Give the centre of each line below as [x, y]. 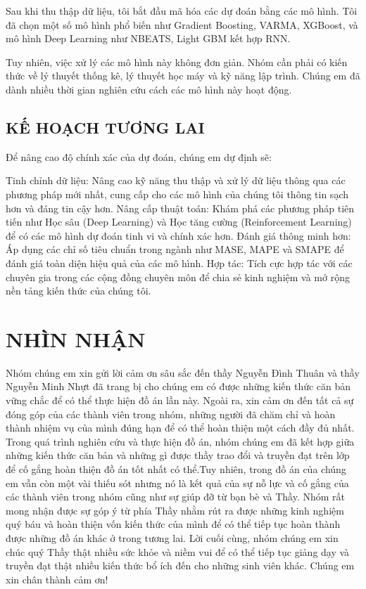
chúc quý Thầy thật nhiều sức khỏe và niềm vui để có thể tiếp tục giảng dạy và [178, 551]
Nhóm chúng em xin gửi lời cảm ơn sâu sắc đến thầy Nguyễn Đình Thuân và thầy [183, 372]
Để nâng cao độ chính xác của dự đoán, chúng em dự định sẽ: [139, 156]
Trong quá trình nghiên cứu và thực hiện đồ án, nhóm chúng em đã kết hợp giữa [180, 441]
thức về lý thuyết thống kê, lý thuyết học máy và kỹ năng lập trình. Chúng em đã [183, 76]
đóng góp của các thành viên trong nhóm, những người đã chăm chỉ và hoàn [171, 414]
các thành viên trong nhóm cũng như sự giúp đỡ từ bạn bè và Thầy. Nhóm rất [176, 497]
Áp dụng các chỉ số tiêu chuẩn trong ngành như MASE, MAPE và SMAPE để [175, 249]
